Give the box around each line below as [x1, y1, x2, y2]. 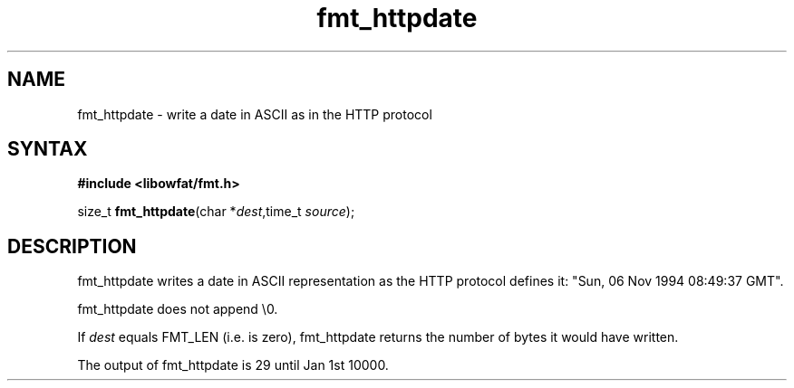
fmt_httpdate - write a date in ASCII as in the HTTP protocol [77, 106, 432, 122]
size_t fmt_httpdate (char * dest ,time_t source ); [77, 203, 355, 220]
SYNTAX [7, 137, 88, 161]
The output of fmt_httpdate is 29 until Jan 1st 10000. [77, 357, 389, 374]
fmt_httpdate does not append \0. [77, 301, 278, 317]
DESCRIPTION [7, 234, 137, 258]
